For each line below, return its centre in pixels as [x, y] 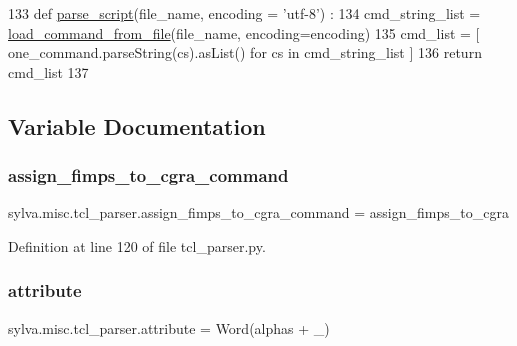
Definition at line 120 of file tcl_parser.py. [137, 245]
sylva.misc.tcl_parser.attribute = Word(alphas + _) [169, 327]
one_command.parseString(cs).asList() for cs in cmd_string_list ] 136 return [245, 52]
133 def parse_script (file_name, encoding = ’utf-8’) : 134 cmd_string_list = [244, 13]
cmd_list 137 [48, 71]
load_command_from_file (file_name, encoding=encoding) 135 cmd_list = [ [244, 32]
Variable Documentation [137, 125]
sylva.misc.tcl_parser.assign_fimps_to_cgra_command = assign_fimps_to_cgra [258, 212]
